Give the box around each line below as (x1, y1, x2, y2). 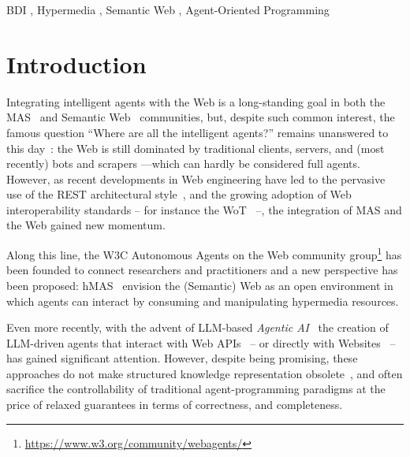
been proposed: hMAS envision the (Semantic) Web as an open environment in (6, 277, 393, 293)
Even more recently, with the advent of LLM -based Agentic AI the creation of (6, 319, 389, 336)
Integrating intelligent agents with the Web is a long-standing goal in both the (6, 93, 386, 110)
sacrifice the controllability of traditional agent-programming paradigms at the (6, 381, 386, 397)
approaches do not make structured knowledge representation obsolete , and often (6, 365, 403, 381)
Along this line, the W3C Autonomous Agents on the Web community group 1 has (6, 244, 402, 262)
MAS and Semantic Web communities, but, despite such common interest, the (6, 109, 395, 125)
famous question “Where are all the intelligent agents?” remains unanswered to (6, 124, 389, 140)
